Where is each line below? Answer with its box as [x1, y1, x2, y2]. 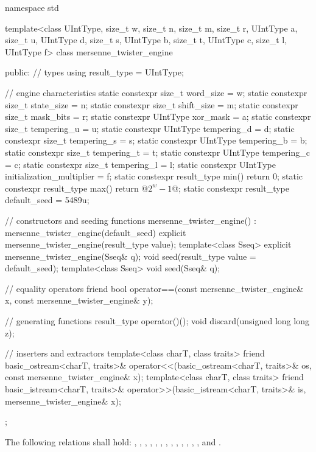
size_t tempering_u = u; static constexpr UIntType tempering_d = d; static [5, 122, 295, 134]
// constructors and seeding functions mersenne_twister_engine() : [5, 214, 256, 226]
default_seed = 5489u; [5, 193, 90, 206]
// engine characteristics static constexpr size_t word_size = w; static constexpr [5, 86, 307, 99]
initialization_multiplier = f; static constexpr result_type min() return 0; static [5, 170, 303, 183]
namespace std [5, 1, 59, 13]
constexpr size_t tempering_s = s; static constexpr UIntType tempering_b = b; [5, 134, 307, 147]
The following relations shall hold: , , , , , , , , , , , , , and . [5, 435, 221, 448]
